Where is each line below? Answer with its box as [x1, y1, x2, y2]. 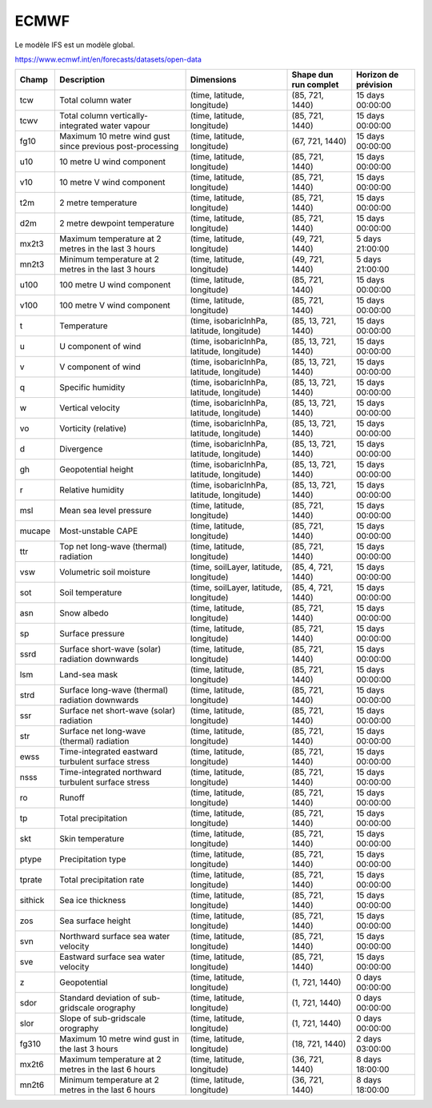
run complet [291, 79, 339, 90]
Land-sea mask [59, 669, 118, 680]
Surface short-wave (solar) [59, 644, 162, 655]
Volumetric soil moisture [59, 567, 151, 578]
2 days [356, 1034, 382, 1045]
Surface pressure [59, 628, 126, 640]
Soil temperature [59, 587, 122, 598]
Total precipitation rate [59, 874, 145, 885]
